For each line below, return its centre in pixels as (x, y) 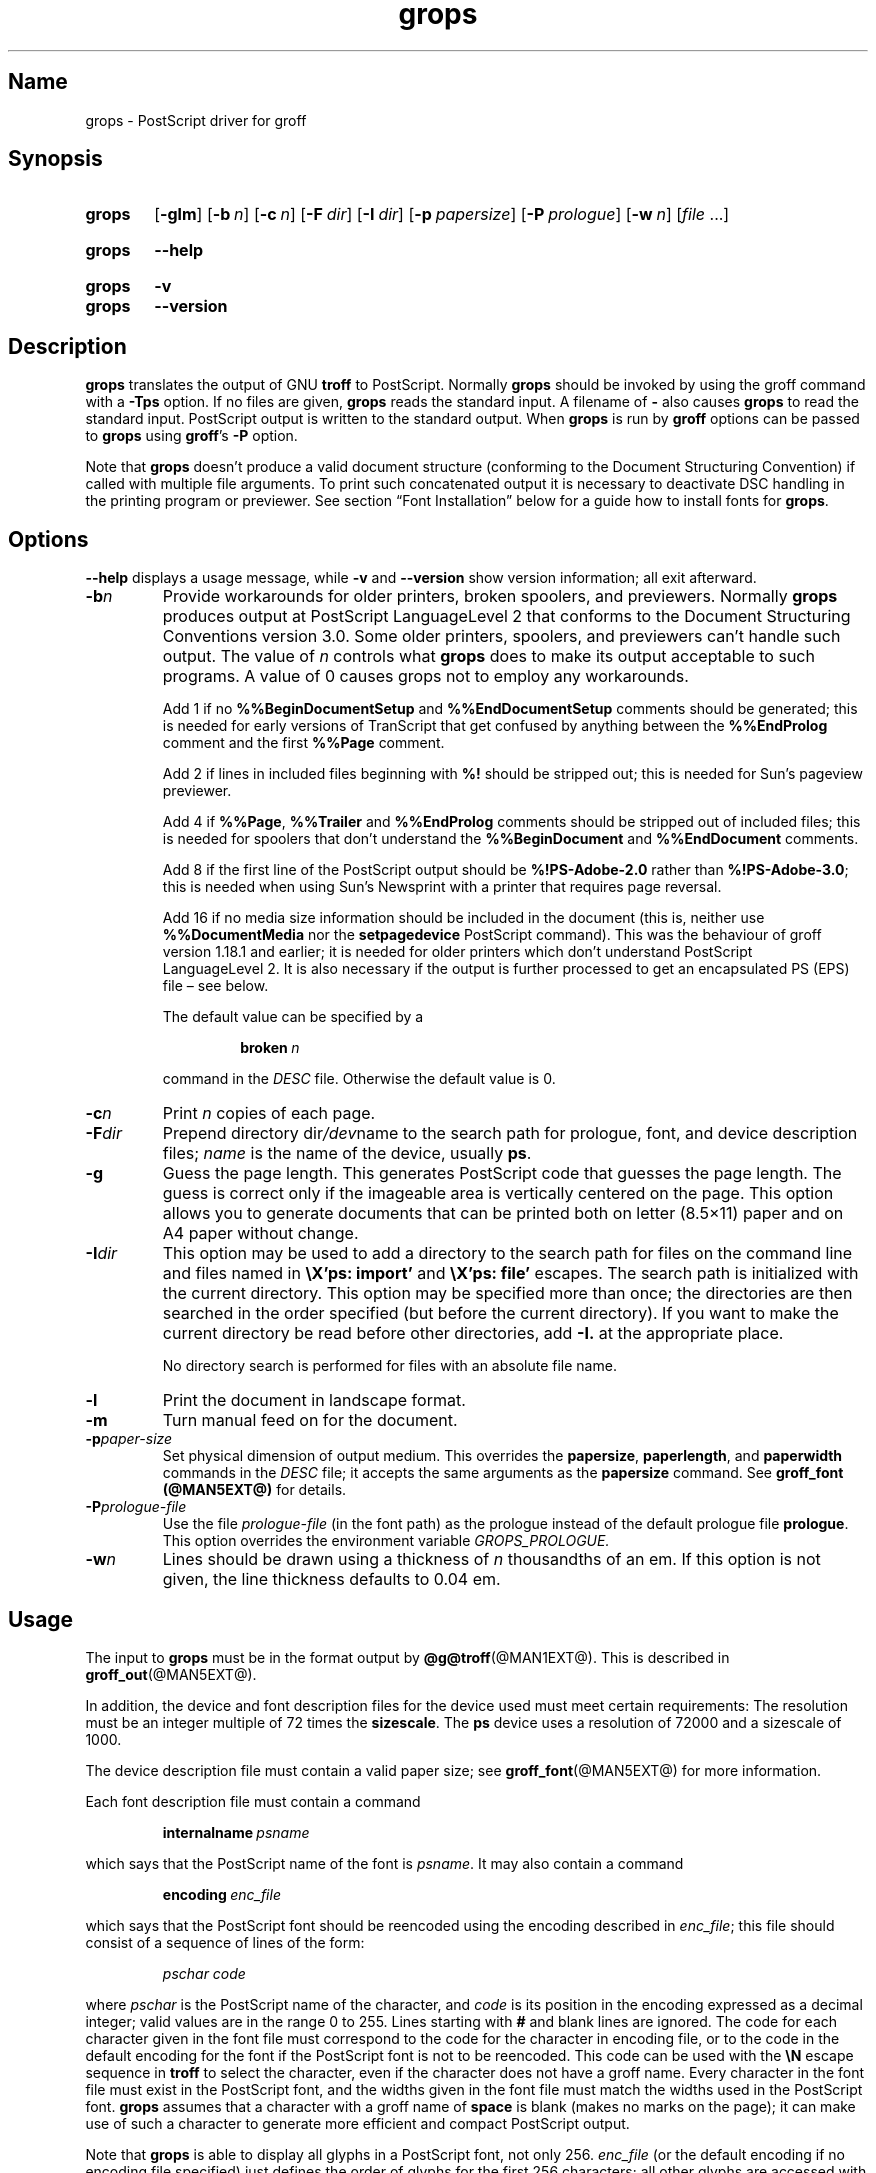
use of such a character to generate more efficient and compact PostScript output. (357, 2123)
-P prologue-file (136, 1507)
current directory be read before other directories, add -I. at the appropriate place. (473, 1333)
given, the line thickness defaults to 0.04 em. (331, 1579)
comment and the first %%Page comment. (303, 743)
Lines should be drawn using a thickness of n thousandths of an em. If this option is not (491, 1559)
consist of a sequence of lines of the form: (225, 1942)
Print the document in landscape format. (314, 1400)
